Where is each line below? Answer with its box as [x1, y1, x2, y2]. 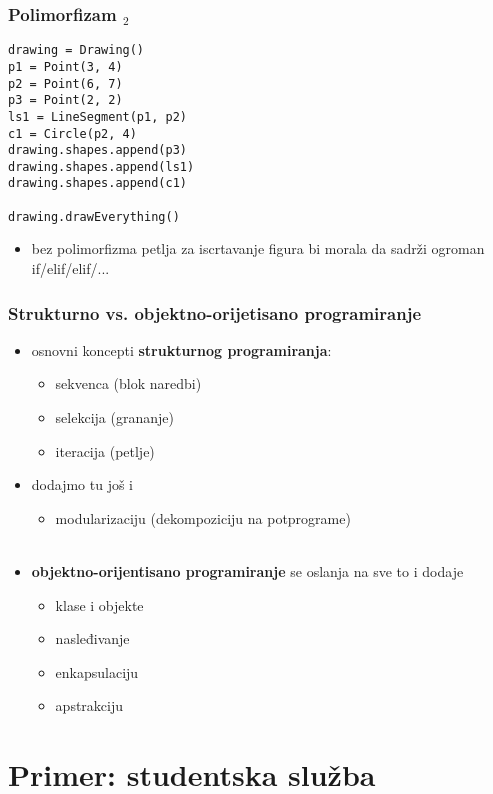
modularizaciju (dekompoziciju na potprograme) [55, 507, 351, 528]
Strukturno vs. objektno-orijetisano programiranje [8, 300, 422, 325]
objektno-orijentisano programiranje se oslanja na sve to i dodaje [31, 561, 464, 581]
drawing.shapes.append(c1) [8, 176, 187, 191]
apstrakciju [55, 695, 124, 716]
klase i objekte [55, 594, 144, 615]
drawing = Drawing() [8, 43, 145, 58]
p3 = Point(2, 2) [8, 93, 123, 108]
